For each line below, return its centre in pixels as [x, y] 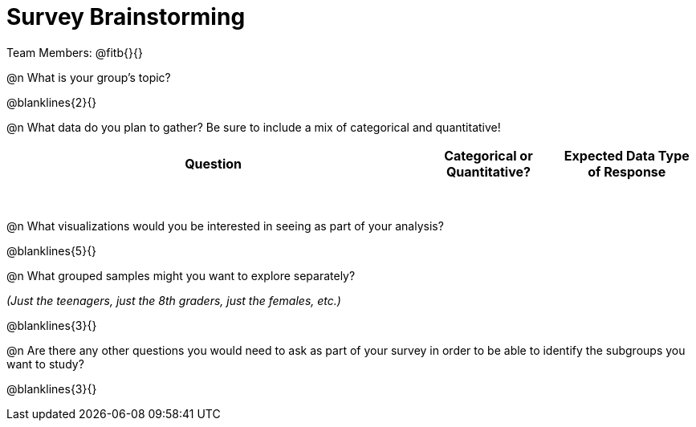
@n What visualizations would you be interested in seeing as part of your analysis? [225, 226]
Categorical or [488, 155]
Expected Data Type [627, 155]
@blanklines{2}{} [52, 102]
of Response [627, 171]
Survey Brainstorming [126, 17]
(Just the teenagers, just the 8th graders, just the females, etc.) [174, 300]
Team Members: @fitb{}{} [75, 52]
